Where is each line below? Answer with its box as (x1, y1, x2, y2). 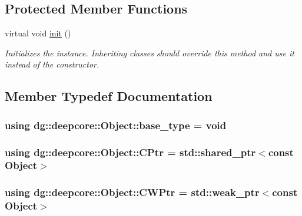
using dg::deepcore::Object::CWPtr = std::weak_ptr (5, 185, 260, 200)
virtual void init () (5, 27, 71, 39)
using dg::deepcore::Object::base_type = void (5, 117, 227, 132)
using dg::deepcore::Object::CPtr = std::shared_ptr (5, 144, 256, 159)
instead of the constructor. (5, 58, 99, 70)
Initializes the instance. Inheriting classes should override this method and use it (5, 46, 294, 59)
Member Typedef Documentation (5, 87, 213, 105)
